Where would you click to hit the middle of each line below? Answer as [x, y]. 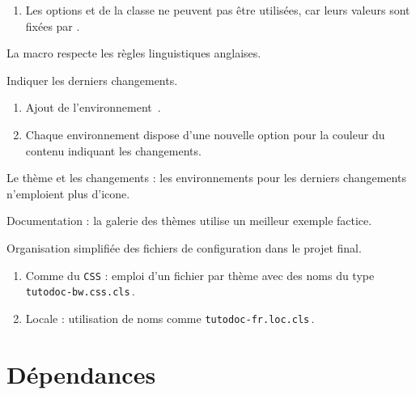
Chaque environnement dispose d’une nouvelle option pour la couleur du [205, 134]
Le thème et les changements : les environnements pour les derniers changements [206, 178]
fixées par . [53, 25]
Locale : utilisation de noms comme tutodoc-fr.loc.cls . [170, 318]
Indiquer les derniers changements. [92, 80]
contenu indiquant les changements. [113, 150]
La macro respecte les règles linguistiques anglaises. [134, 53]
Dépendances [81, 374]
